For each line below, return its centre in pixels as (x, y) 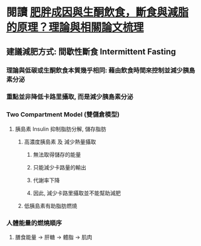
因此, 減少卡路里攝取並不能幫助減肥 (77, 193)
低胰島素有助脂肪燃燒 (50, 206)
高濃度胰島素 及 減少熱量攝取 (60, 142)
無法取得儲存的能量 (57, 154)
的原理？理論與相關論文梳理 (75, 27)
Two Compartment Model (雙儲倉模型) (63, 115)
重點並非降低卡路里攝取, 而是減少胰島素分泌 (70, 97)
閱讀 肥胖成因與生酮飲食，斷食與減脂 (97, 12)
